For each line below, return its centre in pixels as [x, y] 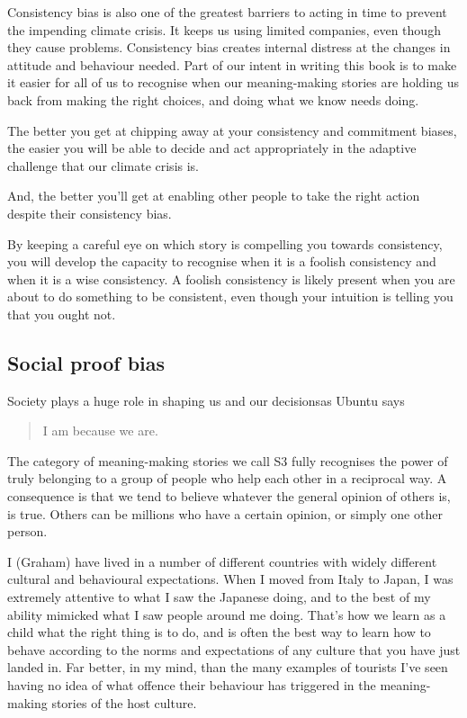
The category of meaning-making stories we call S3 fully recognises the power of [228, 460]
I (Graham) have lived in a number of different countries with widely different [222, 561]
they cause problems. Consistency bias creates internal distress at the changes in [229, 47]
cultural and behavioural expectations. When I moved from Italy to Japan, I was [230, 579]
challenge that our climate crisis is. [103, 165]
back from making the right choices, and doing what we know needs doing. [213, 99]
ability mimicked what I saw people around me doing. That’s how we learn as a [227, 614]
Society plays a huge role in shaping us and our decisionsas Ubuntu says [206, 400]
